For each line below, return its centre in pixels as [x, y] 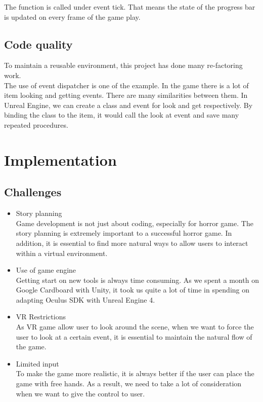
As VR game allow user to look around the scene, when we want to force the [135, 327]
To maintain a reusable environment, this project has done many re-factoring [123, 65]
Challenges [33, 192]
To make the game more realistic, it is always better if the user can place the [135, 373]
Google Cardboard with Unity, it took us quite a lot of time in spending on [133, 290]
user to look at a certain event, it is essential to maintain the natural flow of [134, 336]
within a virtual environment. [62, 253]
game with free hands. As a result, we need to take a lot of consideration [129, 383]
